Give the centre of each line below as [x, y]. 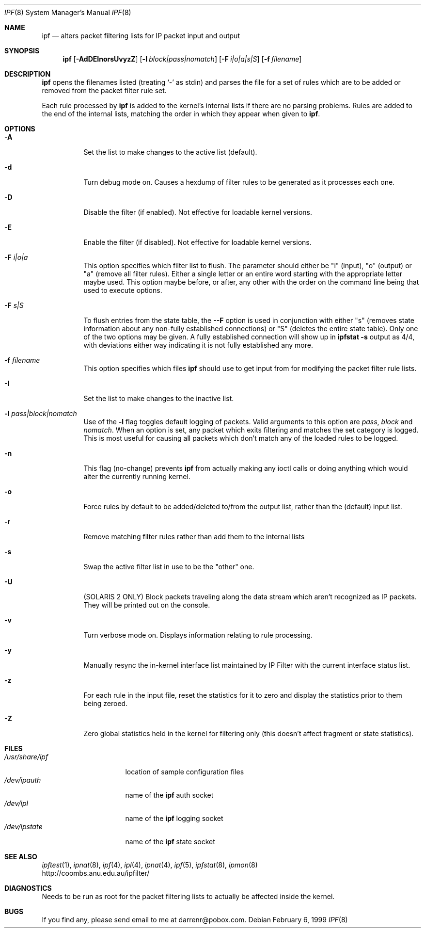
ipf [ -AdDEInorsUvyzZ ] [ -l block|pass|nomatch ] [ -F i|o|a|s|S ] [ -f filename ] [182, 59]
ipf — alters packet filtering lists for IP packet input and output [141, 36]
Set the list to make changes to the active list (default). [170, 152]
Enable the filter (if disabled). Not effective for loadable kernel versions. [197, 242]
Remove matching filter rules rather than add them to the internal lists [194, 537]
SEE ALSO [21, 857]
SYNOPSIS [22, 51]
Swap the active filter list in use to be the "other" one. [169, 567]
